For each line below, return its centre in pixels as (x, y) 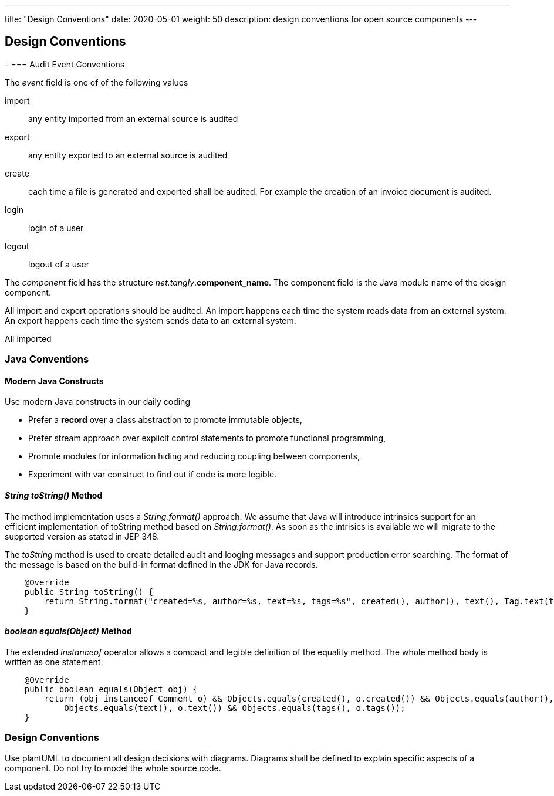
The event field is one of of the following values (97, 82)
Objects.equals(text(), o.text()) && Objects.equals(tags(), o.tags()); (235, 708)
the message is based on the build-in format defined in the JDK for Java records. (161, 564)
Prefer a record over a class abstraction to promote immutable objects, (165, 420)
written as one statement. (54, 662)
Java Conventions (47, 359)
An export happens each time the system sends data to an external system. (151, 320)
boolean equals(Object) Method (68, 631)
